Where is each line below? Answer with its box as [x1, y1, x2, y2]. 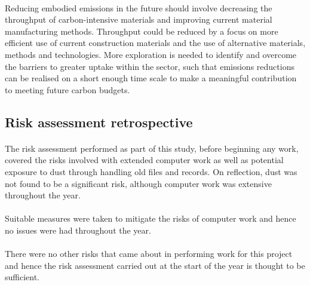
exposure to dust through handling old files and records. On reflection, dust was [5, 165, 297, 177]
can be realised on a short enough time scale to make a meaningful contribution [5, 72, 297, 84]
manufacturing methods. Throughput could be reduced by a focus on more [5, 24, 278, 37]
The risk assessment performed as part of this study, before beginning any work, [5, 142, 299, 154]
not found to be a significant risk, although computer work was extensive [5, 177, 272, 189]
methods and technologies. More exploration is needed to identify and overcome [5, 48, 297, 60]
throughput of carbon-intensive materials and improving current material [5, 13, 272, 26]
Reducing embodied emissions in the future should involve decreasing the [5, 1, 272, 14]
